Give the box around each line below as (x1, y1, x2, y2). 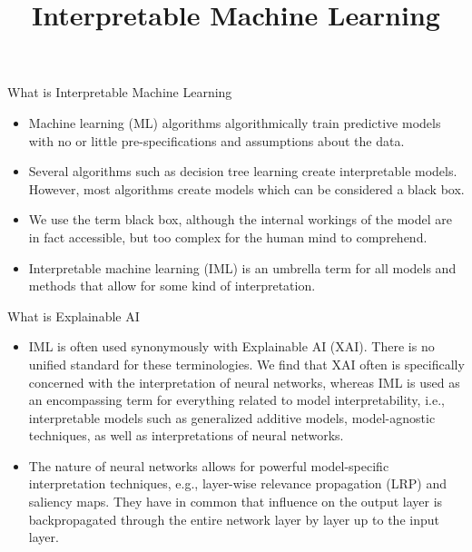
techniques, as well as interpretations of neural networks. (28, 426, 344, 445)
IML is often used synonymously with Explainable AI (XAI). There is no (28, 337, 435, 356)
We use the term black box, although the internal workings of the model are (28, 210, 452, 229)
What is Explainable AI (7, 306, 140, 325)
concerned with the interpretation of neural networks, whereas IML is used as (28, 372, 460, 391)
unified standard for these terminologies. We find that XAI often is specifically (28, 354, 465, 373)
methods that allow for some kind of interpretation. (28, 276, 316, 295)
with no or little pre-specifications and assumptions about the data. (28, 131, 405, 150)
